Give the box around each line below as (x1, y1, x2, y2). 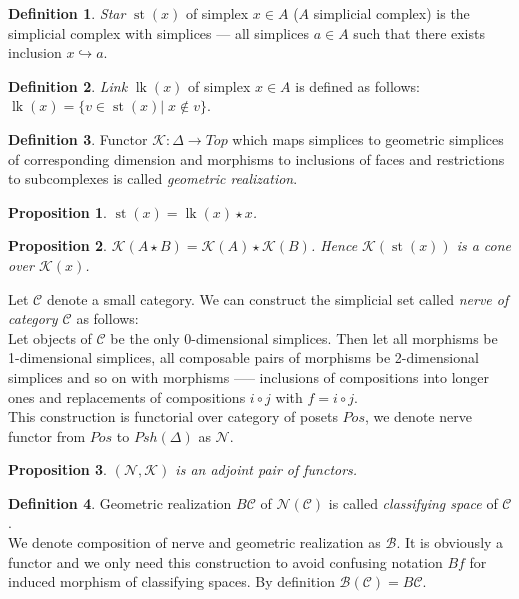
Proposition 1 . (8, 201, 107, 222)
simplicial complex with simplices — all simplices (8, 22, 309, 43)
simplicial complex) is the (313, 3, 470, 23)
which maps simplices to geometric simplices (232, 128, 504, 149)
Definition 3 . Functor (8, 128, 148, 149)
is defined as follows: (295, 75, 420, 96)
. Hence (310, 235, 358, 256)
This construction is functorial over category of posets (8, 406, 338, 427)
